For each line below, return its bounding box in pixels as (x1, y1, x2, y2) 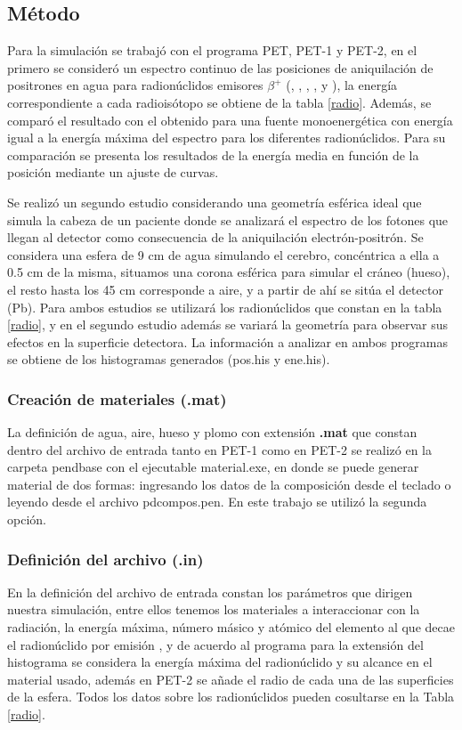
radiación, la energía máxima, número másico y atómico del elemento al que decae (7, 618, 455, 637)
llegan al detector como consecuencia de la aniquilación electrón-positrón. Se (7, 228, 424, 247)
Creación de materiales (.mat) (7, 387, 227, 410)
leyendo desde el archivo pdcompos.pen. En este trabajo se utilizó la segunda (7, 492, 427, 511)
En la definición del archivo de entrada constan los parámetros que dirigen (7, 582, 413, 601)
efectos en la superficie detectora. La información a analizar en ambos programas (7, 332, 448, 351)
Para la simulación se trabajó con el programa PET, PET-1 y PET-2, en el (7, 41, 417, 60)
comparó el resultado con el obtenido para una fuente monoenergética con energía (7, 110, 453, 129)
